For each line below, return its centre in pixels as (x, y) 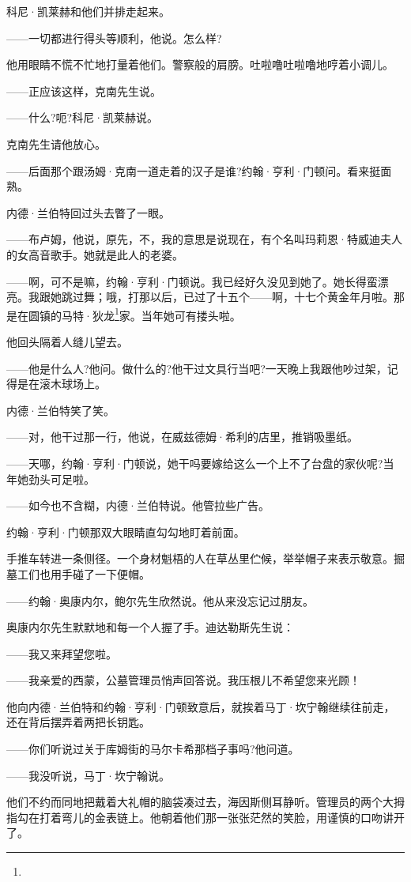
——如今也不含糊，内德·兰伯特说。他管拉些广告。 (138, 505)
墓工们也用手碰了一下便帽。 (78, 573)
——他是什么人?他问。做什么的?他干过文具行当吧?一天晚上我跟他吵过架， (197, 368)
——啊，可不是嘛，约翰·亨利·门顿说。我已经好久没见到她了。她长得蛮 (192, 281)
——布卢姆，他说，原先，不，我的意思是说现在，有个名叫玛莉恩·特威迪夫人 (204, 239)
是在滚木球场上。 (61, 384)
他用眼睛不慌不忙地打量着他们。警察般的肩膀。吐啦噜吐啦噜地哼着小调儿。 (200, 64)
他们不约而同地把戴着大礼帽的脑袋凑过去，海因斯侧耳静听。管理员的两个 (194, 802)
